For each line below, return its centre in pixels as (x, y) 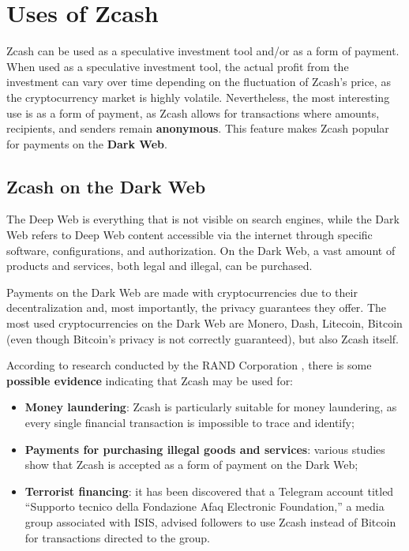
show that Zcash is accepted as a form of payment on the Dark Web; (191, 465)
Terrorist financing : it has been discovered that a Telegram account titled (209, 491)
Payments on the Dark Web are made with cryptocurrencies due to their (182, 292)
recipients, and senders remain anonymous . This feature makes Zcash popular (198, 128)
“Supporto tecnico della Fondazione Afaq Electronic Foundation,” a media (204, 506)
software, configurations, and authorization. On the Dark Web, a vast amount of (201, 250)
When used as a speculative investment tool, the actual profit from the (178, 66)
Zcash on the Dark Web (106, 186)
